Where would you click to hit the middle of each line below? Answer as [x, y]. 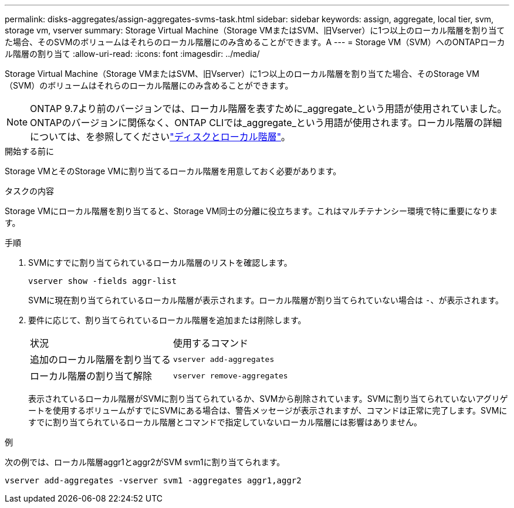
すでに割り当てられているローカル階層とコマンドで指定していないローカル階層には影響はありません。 [225, 422]
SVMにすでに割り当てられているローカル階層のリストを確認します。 [160, 263]
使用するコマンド [211, 343]
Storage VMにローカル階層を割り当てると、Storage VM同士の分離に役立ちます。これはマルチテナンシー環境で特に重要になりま [251, 211]
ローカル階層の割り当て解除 [91, 376]
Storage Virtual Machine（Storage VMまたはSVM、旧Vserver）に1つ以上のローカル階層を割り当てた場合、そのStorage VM [242, 74]
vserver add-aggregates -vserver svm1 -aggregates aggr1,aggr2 [153, 480]
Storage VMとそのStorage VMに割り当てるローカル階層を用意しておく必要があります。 [173, 171]
